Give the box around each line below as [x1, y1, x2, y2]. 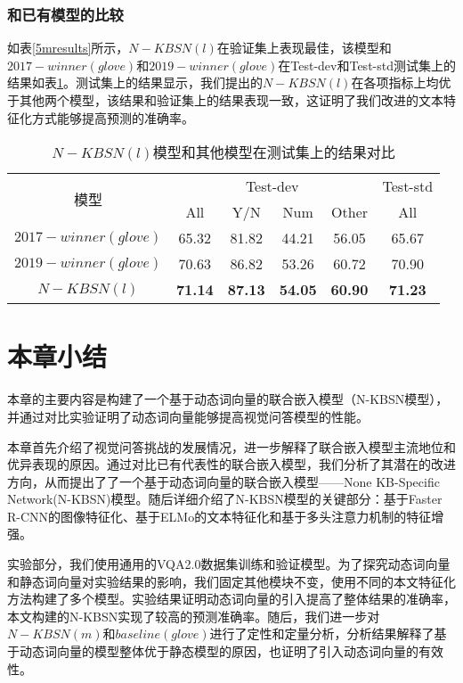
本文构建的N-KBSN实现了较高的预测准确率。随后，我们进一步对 [7, 606, 380, 625]
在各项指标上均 [351, 73, 439, 92]
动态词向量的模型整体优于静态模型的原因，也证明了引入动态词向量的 [19, 642, 418, 661]
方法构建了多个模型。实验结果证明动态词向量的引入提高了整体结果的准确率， [7, 589, 456, 608]
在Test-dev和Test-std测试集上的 [278, 55, 456, 74]
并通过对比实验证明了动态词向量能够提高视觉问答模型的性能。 [7, 407, 369, 425]
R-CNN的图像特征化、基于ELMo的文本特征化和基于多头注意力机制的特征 [7, 506, 432, 525]
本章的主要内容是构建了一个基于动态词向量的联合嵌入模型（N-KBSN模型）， [7, 390, 449, 408]
